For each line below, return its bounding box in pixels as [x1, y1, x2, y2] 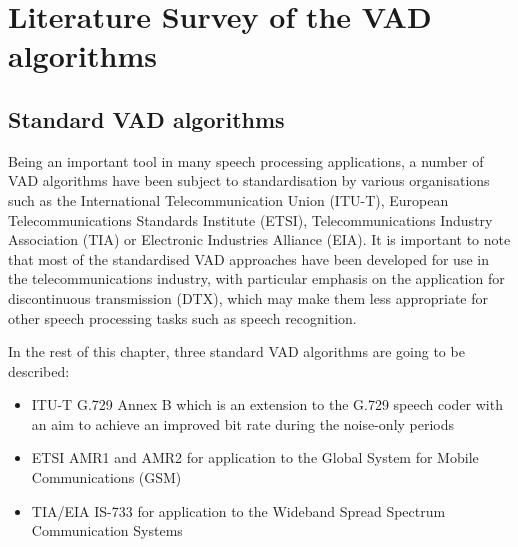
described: [8, 360, 70, 381]
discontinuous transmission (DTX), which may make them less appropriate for [8, 287, 488, 308]
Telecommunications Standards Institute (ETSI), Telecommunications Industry [8, 209, 493, 230]
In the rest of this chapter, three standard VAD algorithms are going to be [8, 341, 465, 362]
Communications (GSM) [31, 467, 182, 488]
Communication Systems [31, 520, 183, 541]
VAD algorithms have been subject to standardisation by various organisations [8, 170, 490, 191]
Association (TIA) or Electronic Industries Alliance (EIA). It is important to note [8, 229, 511, 250]
